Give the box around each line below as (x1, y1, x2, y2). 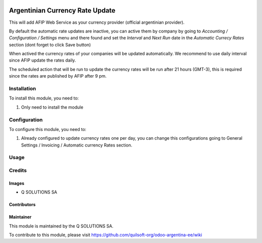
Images (9, 180, 24, 186)
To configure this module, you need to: (9, 126, 87, 132)
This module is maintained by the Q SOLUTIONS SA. (9, 223, 114, 229)
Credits (9, 167, 27, 174)
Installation (9, 85, 36, 92)
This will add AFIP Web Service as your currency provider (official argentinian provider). (9, 19, 185, 25)
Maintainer (9, 214, 32, 220)
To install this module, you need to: (9, 95, 79, 101)
